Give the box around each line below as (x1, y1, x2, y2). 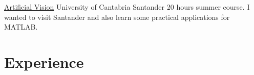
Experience (4, 51, 84, 72)
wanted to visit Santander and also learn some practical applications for (4, 11, 230, 22)
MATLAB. (4, 21, 38, 32)
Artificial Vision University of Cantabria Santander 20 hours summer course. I (4, 2, 250, 12)
